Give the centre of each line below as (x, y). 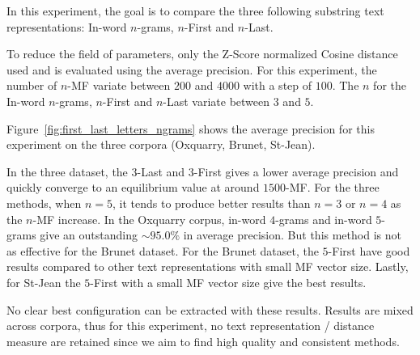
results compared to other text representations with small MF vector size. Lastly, (208, 266)
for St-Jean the (44, 282)
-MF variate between (119, 85)
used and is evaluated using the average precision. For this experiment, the (192, 69)
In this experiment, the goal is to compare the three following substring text (195, 11)
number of (32, 85)
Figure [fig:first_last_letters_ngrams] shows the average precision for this (191, 128)
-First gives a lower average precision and (296, 171)
